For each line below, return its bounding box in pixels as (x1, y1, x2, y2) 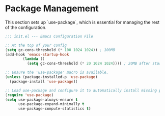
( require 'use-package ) (5, 92, 54, 97)
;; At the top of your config (5, 43, 67, 48)
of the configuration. (5, 24, 47, 30)
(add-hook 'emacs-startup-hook (5, 52, 69, 57)
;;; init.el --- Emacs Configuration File (5, 34, 93, 39)
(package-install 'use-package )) (9, 79, 78, 84)
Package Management (5, 3, 99, 14)
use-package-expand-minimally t (18, 102, 84, 107)
